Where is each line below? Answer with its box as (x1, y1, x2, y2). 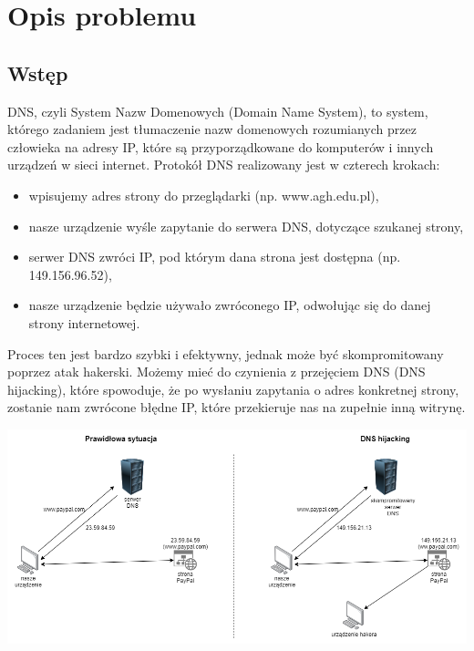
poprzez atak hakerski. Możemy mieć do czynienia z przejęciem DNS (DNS (7, 362, 426, 381)
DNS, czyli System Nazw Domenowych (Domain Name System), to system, (7, 101, 428, 120)
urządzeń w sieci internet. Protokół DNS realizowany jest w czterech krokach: (7, 155, 440, 174)
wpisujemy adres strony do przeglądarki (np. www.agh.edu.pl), (28, 185, 379, 204)
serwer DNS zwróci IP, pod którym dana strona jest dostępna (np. (28, 247, 401, 266)
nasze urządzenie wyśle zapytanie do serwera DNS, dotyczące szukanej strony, (28, 216, 464, 235)
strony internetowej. (28, 313, 140, 332)
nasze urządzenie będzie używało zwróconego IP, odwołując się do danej (28, 295, 431, 315)
